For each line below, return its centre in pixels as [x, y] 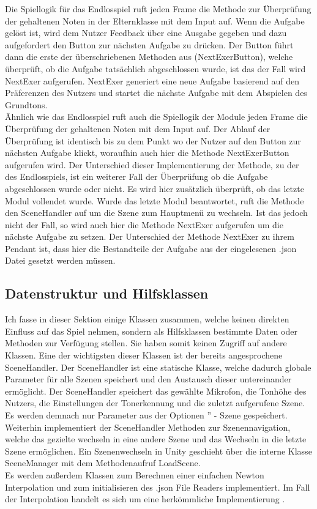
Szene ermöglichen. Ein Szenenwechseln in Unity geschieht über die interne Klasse [158, 451]
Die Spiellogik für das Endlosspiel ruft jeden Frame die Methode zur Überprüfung [158, 9]
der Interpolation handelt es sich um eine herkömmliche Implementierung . [145, 499]
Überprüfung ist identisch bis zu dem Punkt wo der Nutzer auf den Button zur [153, 140]
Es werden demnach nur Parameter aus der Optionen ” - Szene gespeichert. [146, 415]
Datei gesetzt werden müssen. [60, 260]
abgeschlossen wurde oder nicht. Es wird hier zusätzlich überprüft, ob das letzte [155, 188]
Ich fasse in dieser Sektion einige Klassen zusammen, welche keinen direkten [147, 319]
